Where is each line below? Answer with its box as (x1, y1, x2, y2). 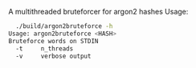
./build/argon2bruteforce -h (15, 22, 113, 30)
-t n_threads (15, 44, 74, 53)
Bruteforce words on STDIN (8, 37, 99, 45)
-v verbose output (15, 52, 92, 60)
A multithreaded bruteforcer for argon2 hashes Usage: (8, 7, 189, 16)
